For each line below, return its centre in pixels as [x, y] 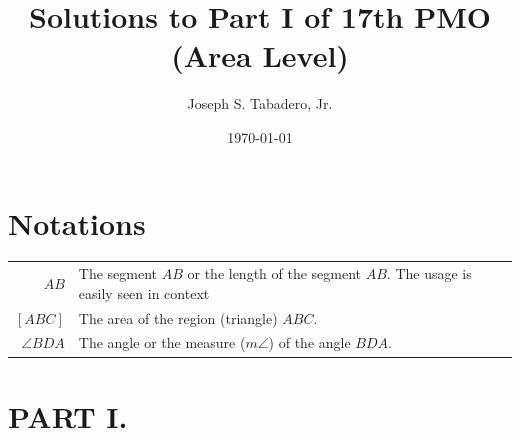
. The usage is [429, 273]
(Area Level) [260, 55]
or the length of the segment [274, 273]
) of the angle [309, 342]
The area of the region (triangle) [178, 317]
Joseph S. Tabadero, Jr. [260, 103]
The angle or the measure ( [162, 342]
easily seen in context [144, 292]
